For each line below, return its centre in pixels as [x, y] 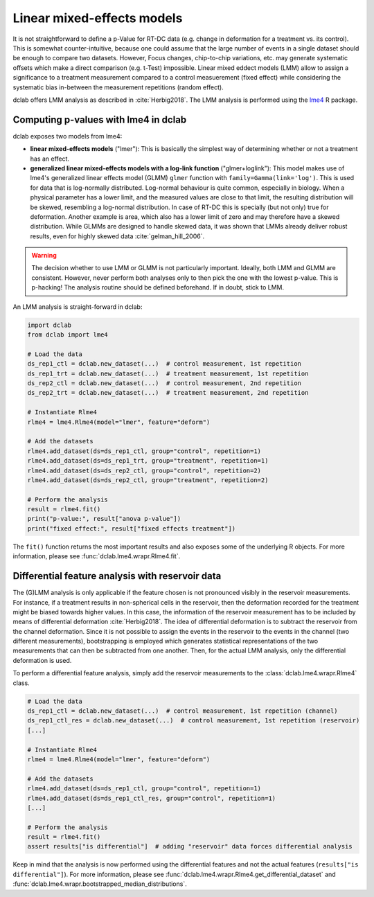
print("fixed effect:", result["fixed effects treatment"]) [132, 529]
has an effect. [50, 159]
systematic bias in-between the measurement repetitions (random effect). [118, 87]
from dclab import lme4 [68, 335]
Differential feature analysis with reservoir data [117, 576]
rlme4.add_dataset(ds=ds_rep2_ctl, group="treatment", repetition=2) [148, 480]
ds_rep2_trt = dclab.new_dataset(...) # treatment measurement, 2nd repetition [168, 393]
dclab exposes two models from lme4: [68, 136]
